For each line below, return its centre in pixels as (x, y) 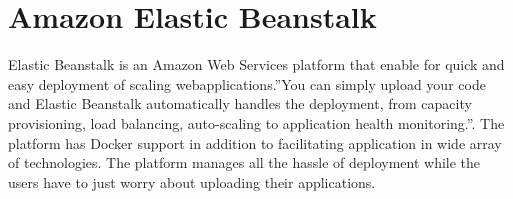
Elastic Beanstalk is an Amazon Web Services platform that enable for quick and (256, 64)
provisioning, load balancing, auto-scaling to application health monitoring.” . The (256, 122)
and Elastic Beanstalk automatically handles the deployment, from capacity (240, 103)
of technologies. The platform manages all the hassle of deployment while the (244, 162)
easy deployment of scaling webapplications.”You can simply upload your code (247, 83)
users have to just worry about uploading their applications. (192, 181)
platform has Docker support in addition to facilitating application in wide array (255, 142)
